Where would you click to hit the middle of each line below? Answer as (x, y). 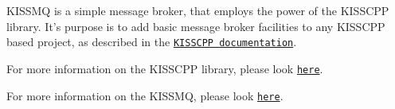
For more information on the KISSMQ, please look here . (145, 95)
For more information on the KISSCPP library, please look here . (165, 68)
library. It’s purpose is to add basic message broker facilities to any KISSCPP (196, 26)
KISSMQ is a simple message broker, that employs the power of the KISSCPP (198, 10)
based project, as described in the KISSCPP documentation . (152, 42)
